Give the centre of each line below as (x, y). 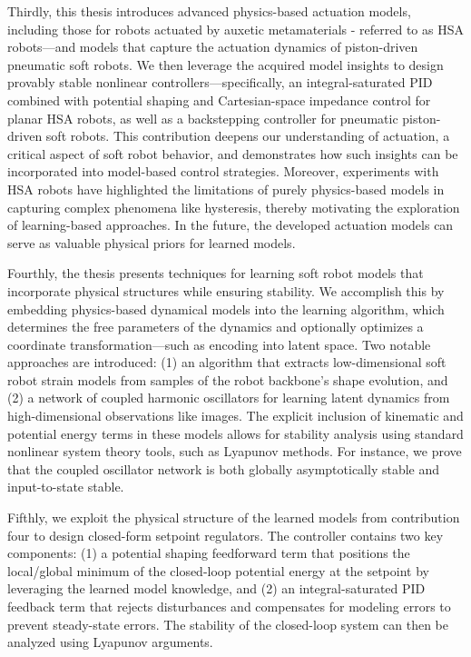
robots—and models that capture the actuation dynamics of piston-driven (213, 47)
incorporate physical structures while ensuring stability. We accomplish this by (226, 290)
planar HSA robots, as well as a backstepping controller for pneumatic (203, 118)
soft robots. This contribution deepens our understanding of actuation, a (248, 136)
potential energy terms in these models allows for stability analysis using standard (235, 433)
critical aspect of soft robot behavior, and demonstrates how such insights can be (233, 153)
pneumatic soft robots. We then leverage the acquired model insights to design (226, 64)
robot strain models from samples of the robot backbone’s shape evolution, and (228, 379)
